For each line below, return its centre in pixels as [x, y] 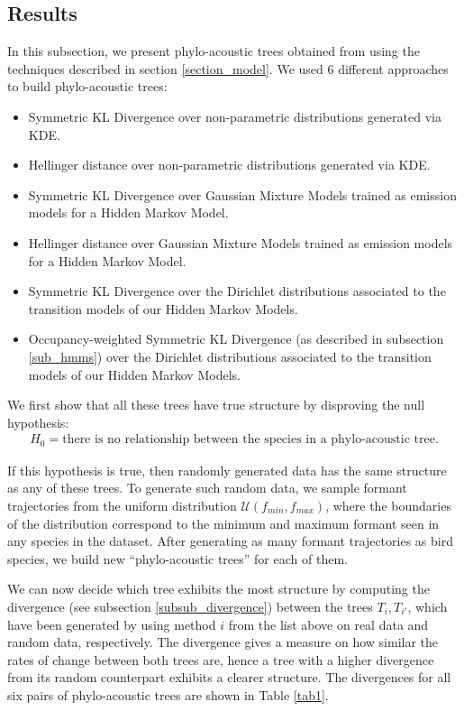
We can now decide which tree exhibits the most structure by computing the [218, 589]
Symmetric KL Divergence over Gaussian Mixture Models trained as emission [242, 194]
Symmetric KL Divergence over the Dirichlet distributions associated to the [237, 291]
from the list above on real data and [328, 624]
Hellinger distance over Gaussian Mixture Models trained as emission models [241, 242]
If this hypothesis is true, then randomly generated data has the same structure [227, 470]
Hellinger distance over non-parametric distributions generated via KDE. [229, 165]
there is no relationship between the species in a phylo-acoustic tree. [250, 440]
